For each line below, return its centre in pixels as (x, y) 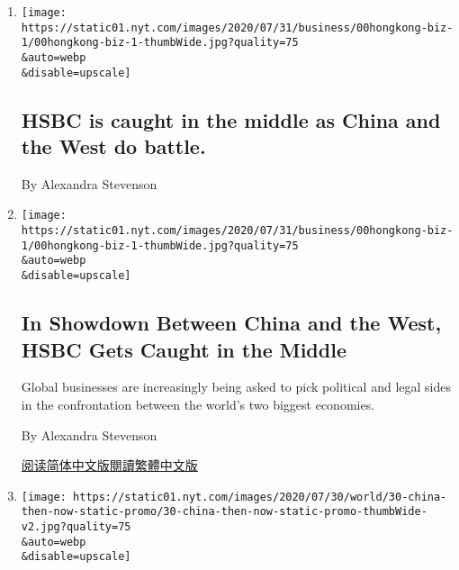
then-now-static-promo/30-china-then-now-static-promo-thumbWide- (224, 512)
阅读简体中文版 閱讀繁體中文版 (109, 465)
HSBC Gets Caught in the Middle (184, 349)
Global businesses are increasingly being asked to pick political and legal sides (236, 387)
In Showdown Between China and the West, (231, 323)
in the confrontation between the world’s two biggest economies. (198, 404)
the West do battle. (113, 146)
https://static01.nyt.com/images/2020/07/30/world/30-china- (260, 497)
